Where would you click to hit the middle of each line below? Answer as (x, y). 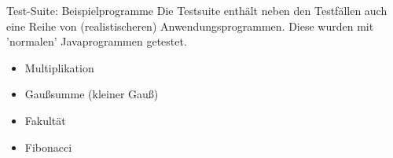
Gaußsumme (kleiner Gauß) (92, 94)
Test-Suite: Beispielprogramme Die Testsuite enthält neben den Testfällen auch (197, 10)
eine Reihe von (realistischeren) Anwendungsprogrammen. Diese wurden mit (190, 26)
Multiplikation (59, 67)
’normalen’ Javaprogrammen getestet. (97, 41)
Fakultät (45, 120)
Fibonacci (48, 147)
